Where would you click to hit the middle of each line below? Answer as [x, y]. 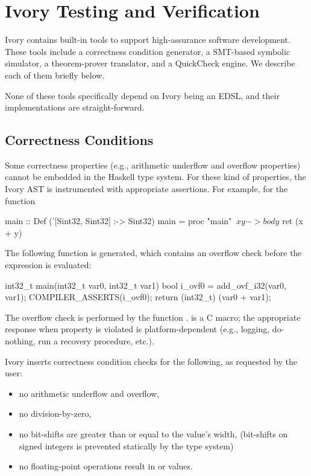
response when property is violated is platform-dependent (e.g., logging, [137, 329]
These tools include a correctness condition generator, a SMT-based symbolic [148, 51]
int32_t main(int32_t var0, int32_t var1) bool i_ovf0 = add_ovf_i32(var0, [146, 285]
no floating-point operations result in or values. [106, 466]
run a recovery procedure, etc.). [96, 341]
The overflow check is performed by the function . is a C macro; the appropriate [153, 317]
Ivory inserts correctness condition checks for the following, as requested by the [151, 361]
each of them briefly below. [55, 75]
